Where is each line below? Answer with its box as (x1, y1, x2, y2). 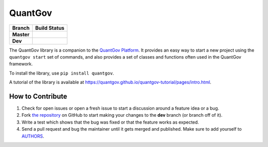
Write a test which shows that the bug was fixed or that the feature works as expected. (21, 119, 200, 125)
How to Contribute (9, 92, 67, 100)
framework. (9, 61, 33, 67)
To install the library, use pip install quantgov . (9, 70, 114, 76)
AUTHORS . (21, 133, 44, 139)
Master (12, 31, 30, 38)
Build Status (35, 24, 65, 31)
